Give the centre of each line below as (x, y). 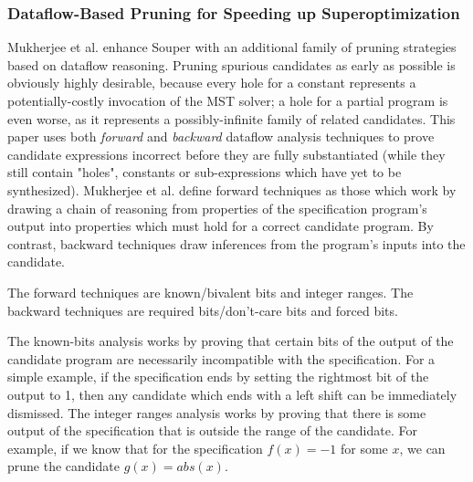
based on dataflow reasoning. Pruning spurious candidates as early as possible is (231, 64)
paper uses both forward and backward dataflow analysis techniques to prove (221, 136)
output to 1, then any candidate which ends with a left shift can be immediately (232, 394)
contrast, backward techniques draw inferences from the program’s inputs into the (236, 243)
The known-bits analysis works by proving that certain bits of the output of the (231, 341)
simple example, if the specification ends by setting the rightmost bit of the (218, 377)
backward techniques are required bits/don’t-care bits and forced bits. (203, 310)
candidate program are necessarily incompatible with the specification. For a (221, 358)
